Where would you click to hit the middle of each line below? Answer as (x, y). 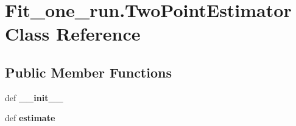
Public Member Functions (88, 72)
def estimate (30, 118)
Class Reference (73, 34)
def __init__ (34, 97)
